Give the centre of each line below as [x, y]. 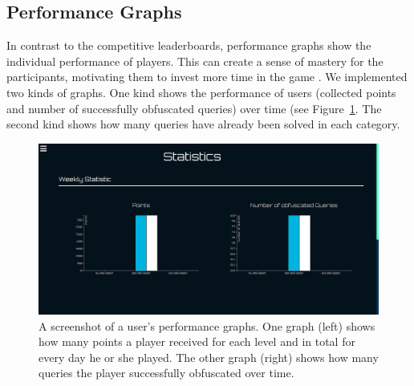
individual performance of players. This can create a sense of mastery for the [195, 61]
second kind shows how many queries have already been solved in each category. [203, 124]
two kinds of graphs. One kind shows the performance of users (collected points [201, 92]
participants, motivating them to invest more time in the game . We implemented [207, 77]
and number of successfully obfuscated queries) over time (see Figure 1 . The [194, 108]
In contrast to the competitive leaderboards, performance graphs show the [189, 45]
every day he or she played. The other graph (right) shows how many [209, 357]
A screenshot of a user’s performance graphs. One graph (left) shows [207, 325]
